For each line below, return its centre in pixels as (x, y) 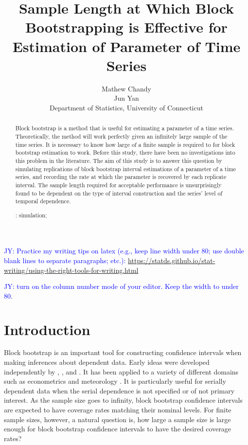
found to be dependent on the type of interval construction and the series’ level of (119, 193)
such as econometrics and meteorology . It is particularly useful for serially (115, 381)
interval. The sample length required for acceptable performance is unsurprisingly (118, 185)
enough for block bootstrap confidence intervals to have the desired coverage (118, 429)
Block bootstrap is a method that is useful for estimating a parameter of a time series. (125, 128)
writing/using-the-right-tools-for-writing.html (71, 270)
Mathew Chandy (126, 88)
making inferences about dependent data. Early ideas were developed (107, 362)
